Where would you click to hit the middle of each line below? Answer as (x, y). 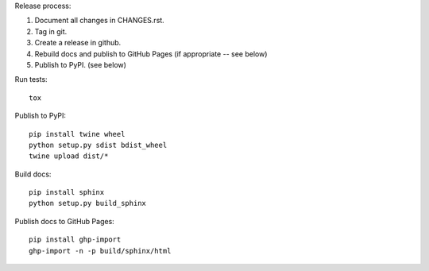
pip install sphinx (67, 192)
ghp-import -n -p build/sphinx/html (100, 251)
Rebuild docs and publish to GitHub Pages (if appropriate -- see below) (151, 54)
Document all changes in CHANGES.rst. (99, 21)
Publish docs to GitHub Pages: (64, 221)
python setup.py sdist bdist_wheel (98, 145)
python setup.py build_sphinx (88, 203)
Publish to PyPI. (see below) (81, 64)
